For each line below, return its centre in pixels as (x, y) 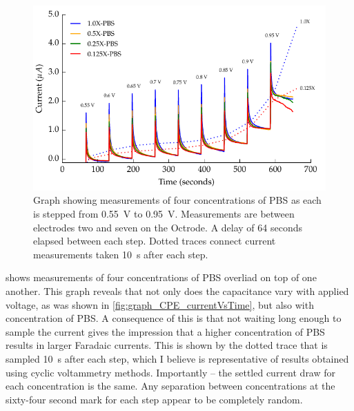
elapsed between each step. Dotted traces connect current (155, 241)
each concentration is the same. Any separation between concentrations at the (170, 386)
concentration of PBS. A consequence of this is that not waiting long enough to (174, 318)
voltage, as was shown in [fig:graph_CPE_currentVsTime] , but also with (160, 304)
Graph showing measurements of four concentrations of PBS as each (177, 200)
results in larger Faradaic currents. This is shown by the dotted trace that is (167, 345)
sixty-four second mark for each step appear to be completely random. (154, 399)
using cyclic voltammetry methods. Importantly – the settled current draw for (171, 372)
